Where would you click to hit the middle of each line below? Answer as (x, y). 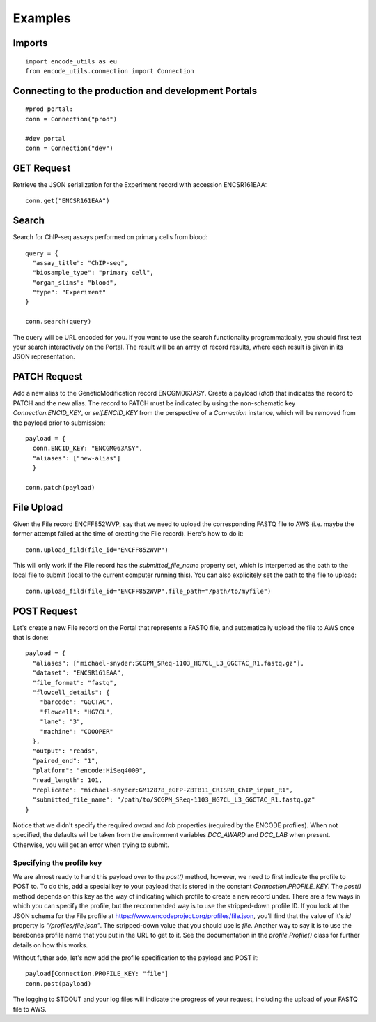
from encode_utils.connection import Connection (110, 71)
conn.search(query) (58, 322)
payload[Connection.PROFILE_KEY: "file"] (97, 974)
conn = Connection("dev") (70, 148)
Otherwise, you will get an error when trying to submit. (91, 845)
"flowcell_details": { (71, 692)
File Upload (38, 507)
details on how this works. (50, 945)
